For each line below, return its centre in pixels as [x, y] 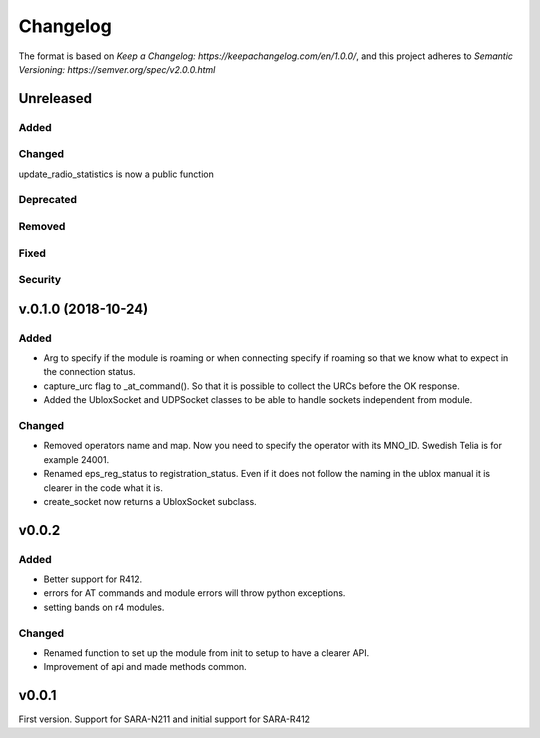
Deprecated [48, 200]
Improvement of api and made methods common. [145, 667]
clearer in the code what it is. [103, 487]
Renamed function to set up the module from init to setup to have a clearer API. [206, 653]
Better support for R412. [93, 579]
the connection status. [89, 372]
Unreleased [55, 98]
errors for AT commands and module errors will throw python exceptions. [194, 593]
